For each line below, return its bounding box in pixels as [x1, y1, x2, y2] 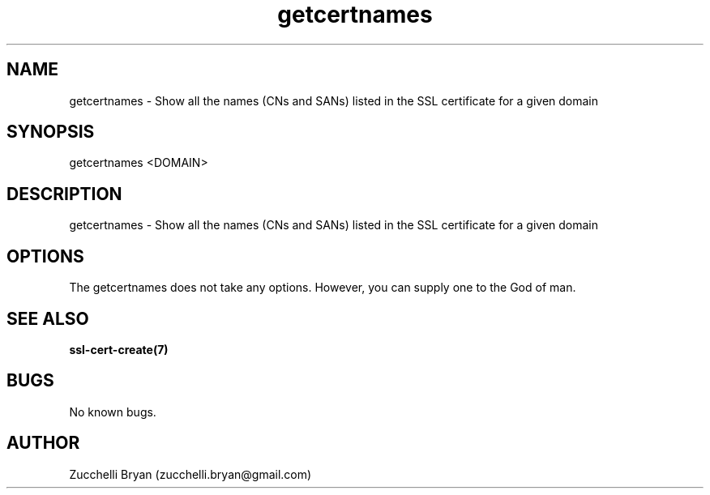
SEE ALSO [6, 308, 89, 329]
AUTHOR [6, 433, 80, 454]
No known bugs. [69, 404, 156, 419]
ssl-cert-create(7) [69, 342, 169, 356]
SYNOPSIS [6, 122, 95, 143]
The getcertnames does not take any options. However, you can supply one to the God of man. [69, 280, 576, 295]
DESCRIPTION [6, 183, 122, 204]
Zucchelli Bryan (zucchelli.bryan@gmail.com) [69, 467, 312, 481]
